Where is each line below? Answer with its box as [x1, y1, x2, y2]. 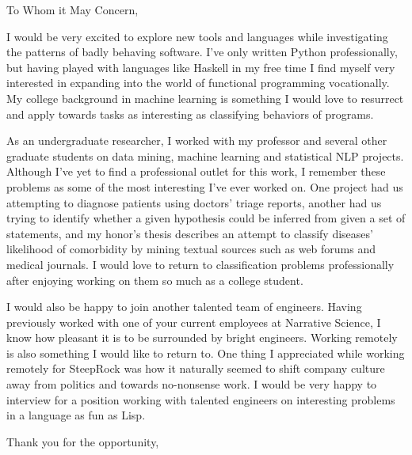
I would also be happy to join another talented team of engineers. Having [6, 298, 362, 315]
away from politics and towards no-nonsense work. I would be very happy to [6, 376, 377, 392]
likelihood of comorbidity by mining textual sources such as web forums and [6, 241, 376, 257]
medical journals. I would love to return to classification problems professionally [6, 256, 395, 272]
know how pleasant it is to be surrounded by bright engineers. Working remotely [6, 329, 398, 346]
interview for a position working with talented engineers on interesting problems [6, 391, 395, 408]
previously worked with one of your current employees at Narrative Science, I [6, 313, 381, 330]
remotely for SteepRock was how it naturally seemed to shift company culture [6, 360, 385, 377]
